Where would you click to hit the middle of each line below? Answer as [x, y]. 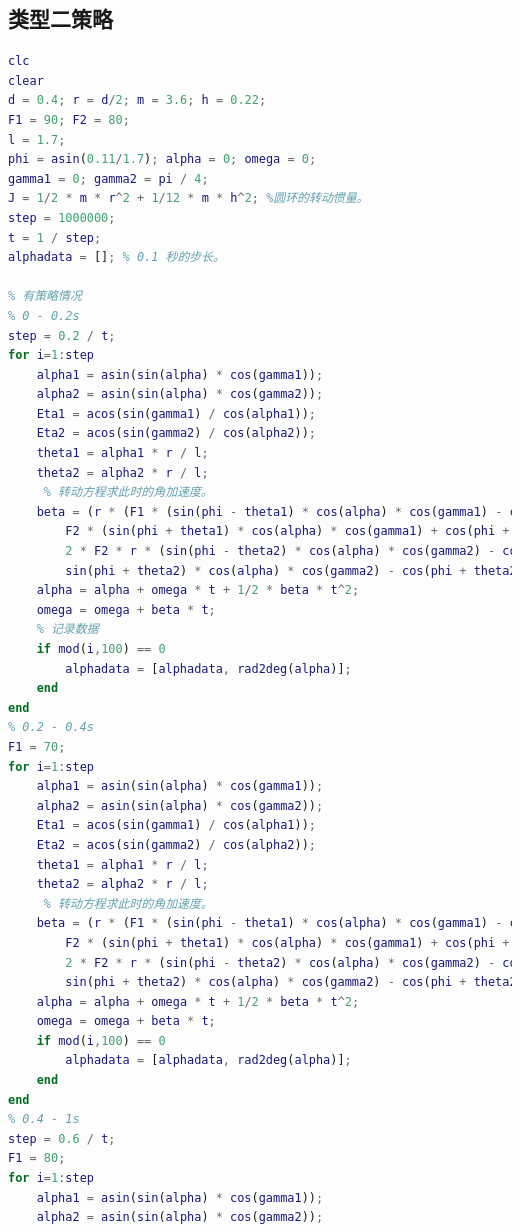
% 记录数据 [67, 629]
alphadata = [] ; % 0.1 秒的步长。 [117, 257]
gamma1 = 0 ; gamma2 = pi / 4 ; [108, 178]
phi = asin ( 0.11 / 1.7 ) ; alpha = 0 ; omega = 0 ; [162, 159]
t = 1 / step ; [55, 237]
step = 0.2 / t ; [62, 335]
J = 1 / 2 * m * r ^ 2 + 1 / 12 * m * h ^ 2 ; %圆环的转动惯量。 [188, 198]
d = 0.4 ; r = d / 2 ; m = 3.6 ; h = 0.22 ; [137, 100]
